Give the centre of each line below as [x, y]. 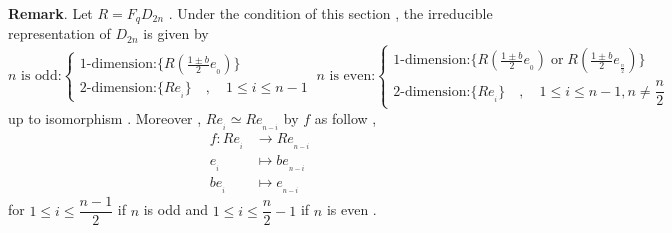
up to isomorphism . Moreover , [105, 117]
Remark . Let [50, 13]
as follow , [345, 117]
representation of [59, 33]
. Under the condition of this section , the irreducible [330, 13]
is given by [176, 33]
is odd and [175, 209]
